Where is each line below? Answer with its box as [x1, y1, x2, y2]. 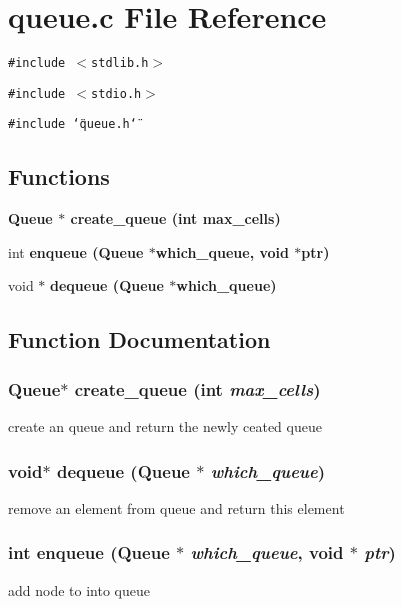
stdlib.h [91, 56, 149, 71]
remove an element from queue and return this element [8, 497, 345, 518]
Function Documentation [8, 324, 271, 355]
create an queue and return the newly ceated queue [8, 416, 322, 437]
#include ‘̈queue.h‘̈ [8, 117, 137, 132]
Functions [8, 161, 110, 192]
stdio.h [91, 86, 142, 101]
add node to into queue [8, 579, 150, 600]
